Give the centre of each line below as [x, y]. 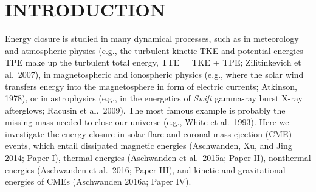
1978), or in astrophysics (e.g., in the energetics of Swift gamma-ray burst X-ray [154, 98]
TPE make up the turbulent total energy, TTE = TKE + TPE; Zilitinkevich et [153, 62]
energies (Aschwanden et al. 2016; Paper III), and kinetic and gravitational [145, 169]
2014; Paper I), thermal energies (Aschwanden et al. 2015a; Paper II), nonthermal [158, 158]
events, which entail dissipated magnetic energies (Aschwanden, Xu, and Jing [149, 146]
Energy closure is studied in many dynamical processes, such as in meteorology [152, 39]
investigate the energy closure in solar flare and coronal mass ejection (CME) [149, 133]
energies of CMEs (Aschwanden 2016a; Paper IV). [98, 181]
